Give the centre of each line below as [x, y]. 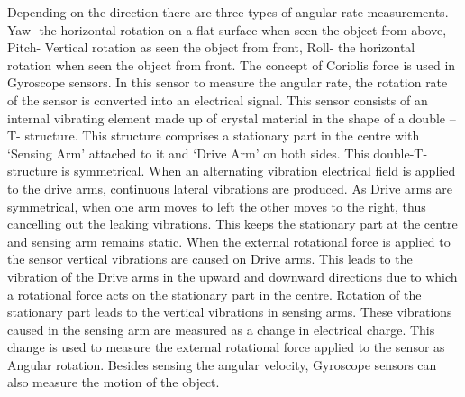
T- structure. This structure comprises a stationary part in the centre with [214, 135]
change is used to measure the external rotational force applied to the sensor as [226, 347]
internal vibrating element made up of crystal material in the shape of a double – [232, 117]
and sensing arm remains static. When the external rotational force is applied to [229, 241]
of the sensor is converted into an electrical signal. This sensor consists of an [218, 99]
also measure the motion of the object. [114, 382]
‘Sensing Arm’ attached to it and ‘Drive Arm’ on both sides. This [188, 153]
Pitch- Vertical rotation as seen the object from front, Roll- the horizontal [211, 47]
